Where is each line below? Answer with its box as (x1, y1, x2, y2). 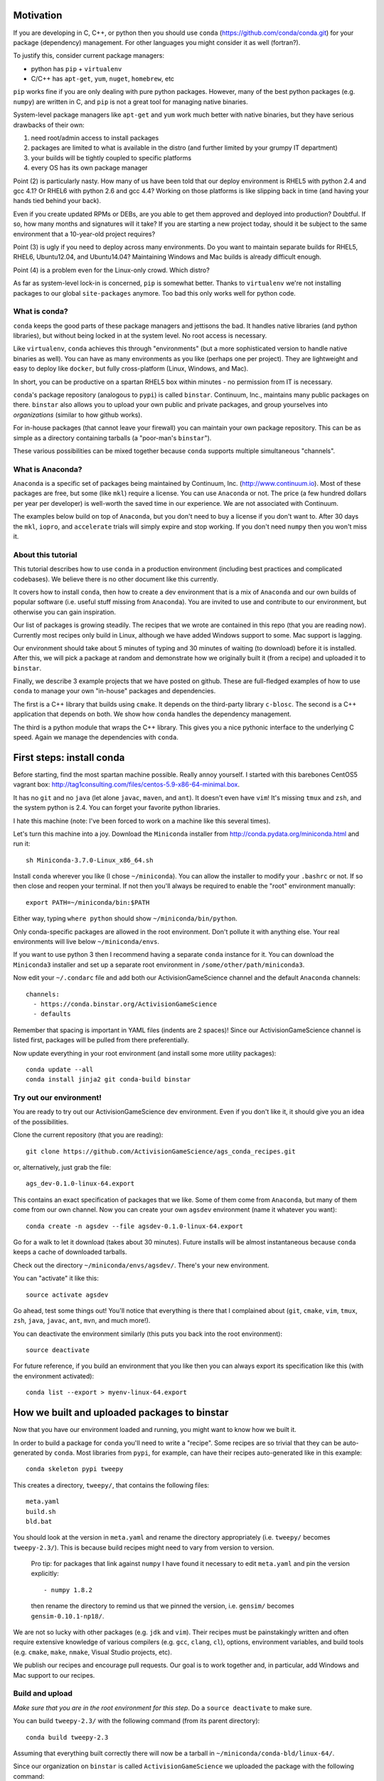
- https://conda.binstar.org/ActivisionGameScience (33, 999, 217, 1008)
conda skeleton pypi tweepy (26, 1465, 124, 1473)
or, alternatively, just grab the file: (13, 1163, 112, 1172)
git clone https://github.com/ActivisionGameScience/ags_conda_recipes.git (26, 1147, 296, 1156)
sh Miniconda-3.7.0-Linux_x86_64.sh (26, 856, 154, 864)
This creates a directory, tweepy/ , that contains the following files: (13, 1480, 210, 1489)
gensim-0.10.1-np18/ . (31, 1611, 105, 1620)
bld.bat (26, 1517, 53, 1525)
